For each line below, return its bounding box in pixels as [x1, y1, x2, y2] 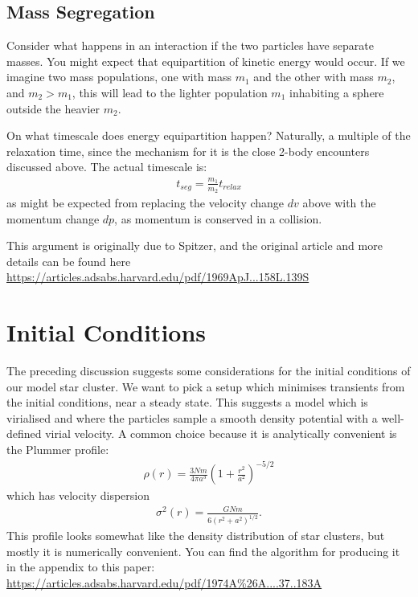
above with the [302, 194, 376, 211]
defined [6, 425, 42, 442]
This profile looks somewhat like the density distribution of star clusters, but [6, 527, 385, 544]
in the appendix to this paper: [6, 558, 155, 575]
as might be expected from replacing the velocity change [6, 194, 285, 211]
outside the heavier [6, 100, 100, 117]
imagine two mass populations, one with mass [6, 68, 232, 85]
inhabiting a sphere [289, 84, 384, 100]
